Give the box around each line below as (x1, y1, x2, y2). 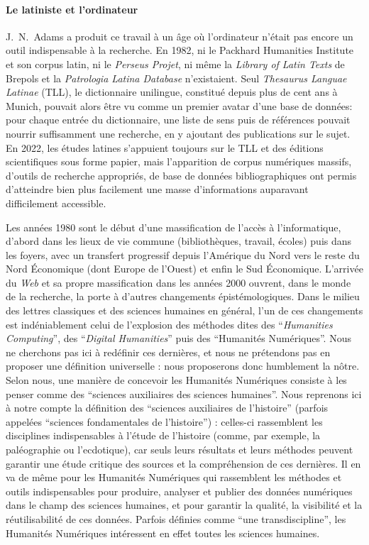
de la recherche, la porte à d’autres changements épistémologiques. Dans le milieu (6, 289, 360, 304)
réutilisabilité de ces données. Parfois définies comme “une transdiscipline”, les (6, 511, 346, 526)
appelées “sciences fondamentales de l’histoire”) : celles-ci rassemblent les (6, 414, 323, 429)
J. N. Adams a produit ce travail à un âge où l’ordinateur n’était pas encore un (6, 28, 353, 43)
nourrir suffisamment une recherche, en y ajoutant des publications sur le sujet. (6, 126, 351, 141)
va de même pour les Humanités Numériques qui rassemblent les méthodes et (6, 470, 342, 485)
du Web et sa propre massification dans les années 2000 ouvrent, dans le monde (6, 275, 351, 290)
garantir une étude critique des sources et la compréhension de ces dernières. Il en (6, 456, 361, 470)
